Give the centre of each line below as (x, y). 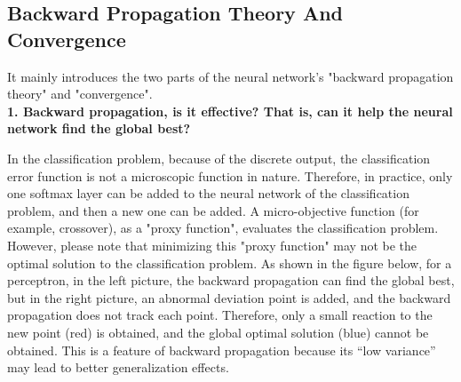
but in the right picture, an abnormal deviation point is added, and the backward (229, 297)
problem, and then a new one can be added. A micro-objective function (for (213, 210)
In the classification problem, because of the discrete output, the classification (219, 158)
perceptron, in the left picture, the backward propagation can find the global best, (231, 280)
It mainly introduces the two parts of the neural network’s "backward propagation (230, 76)
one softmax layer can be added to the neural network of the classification (208, 193)
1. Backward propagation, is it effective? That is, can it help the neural (230, 111)
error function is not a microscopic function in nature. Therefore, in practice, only (230, 175)
